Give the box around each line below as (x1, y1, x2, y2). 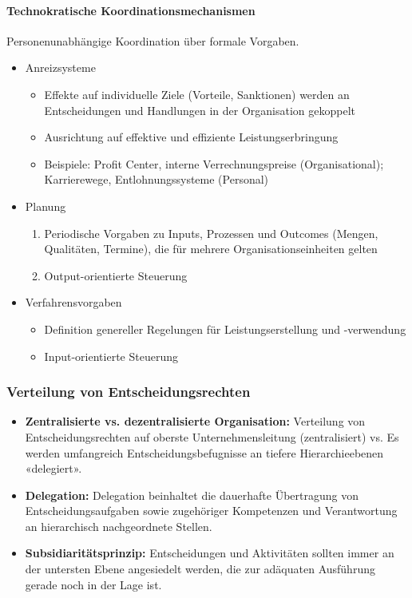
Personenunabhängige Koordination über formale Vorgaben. (6, 32, 299, 49)
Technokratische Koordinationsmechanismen (6, 2, 256, 18)
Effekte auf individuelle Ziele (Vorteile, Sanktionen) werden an (44, 85, 350, 102)
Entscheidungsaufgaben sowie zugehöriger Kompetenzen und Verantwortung (25, 502, 398, 519)
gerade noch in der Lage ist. (25, 576, 162, 592)
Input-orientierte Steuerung (44, 347, 178, 364)
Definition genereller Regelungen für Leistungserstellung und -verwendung (44, 320, 406, 337)
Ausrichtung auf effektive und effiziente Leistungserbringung (44, 129, 339, 145)
